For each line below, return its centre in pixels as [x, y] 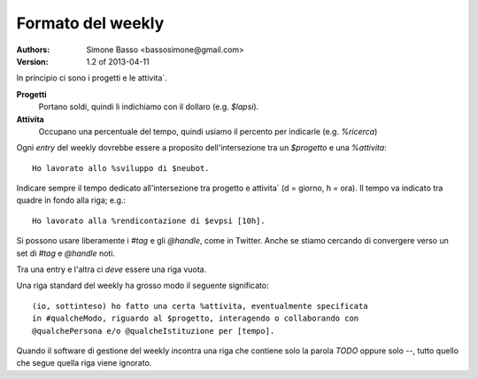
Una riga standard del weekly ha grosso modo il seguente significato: [143, 286]
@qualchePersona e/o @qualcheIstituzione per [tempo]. [154, 331]
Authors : [33, 50]
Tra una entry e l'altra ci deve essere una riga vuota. [112, 269]
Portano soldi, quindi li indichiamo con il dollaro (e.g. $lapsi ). [149, 107]
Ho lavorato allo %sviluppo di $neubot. [121, 168]
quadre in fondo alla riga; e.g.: [71, 200]
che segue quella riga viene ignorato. [84, 363]
